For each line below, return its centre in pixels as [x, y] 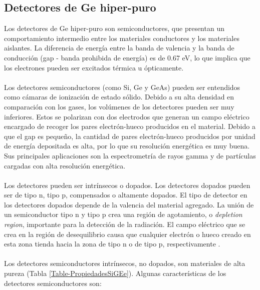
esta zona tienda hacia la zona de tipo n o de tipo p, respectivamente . [112, 244]
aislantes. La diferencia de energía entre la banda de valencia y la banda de [119, 48]
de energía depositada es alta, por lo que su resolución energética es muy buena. [127, 146]
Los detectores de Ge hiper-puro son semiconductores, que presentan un [114, 28]
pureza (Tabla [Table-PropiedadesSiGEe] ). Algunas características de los [115, 273]
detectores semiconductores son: [53, 283]
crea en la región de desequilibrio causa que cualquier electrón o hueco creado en [127, 234]
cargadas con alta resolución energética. [65, 165]
